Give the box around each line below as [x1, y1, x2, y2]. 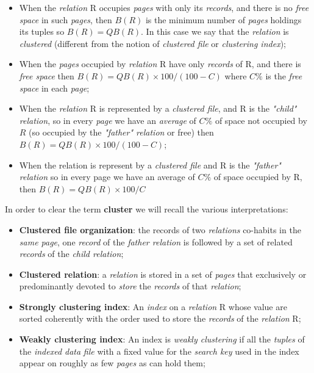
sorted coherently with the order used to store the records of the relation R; [19, 312, 301, 325]
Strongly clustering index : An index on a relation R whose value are [19, 300, 287, 313]
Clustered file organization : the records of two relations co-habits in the [19, 223, 301, 236]
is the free [265, 69, 302, 82]
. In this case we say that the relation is [141, 25, 289, 38]
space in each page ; [19, 81, 90, 94]
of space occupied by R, [213, 170, 302, 183]
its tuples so [19, 25, 65, 38]
